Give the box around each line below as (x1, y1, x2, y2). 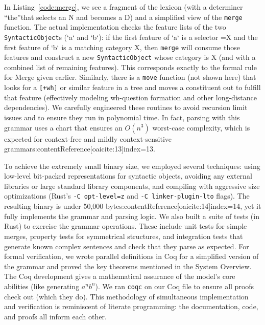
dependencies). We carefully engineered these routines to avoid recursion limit (4, 102, 248, 113)
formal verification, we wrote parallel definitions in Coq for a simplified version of (4, 251, 259, 262)
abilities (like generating (4, 280, 80, 291)
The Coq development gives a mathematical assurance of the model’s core (4, 271, 235, 281)
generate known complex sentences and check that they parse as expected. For (4, 241, 249, 251)
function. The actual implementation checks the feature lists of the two (4, 21, 226, 32)
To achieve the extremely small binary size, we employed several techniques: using (4, 160, 260, 171)
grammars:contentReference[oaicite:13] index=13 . (4, 143, 155, 154)
